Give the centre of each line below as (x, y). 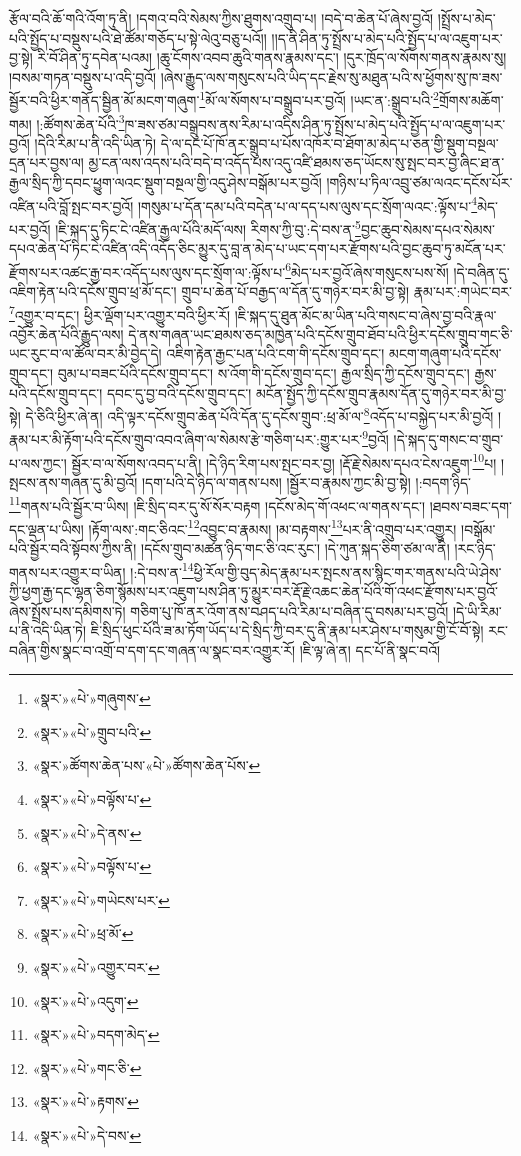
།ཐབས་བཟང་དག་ (470, 505)
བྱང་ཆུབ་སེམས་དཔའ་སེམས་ (427, 228)
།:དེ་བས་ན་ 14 (162, 570)
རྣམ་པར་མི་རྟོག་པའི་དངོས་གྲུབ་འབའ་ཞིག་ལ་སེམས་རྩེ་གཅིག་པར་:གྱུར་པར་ (186, 439)
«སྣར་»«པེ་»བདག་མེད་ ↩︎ (96, 1034)
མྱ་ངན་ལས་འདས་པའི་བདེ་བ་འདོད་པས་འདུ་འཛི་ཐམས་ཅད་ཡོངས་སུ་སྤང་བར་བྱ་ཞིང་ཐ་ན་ (296, 162)
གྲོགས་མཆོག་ (471, 100)
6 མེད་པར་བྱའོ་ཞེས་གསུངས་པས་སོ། (367, 270)
